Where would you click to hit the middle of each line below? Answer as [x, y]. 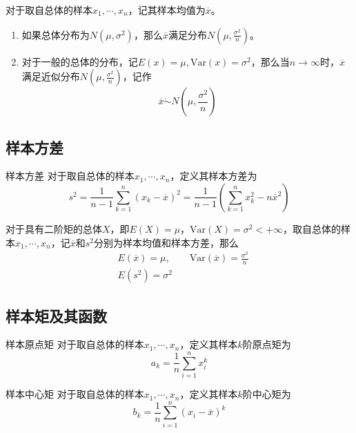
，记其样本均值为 [167, 10]
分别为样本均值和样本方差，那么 [167, 242]
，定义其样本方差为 [214, 176]
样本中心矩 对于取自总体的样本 [75, 394]
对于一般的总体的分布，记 [80, 61]
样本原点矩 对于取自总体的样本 [75, 344]
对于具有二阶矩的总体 [54, 228]
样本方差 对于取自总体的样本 [70, 176]
